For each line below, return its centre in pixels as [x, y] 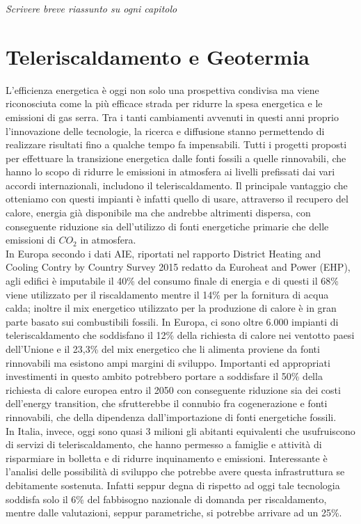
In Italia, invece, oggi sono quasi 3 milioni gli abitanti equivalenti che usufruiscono [180, 430]
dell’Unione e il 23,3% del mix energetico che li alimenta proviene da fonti [163, 349]
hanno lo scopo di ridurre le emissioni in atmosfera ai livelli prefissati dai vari [170, 172]
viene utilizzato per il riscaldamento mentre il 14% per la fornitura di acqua [167, 294]
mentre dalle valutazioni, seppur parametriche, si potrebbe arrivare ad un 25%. [174, 513]
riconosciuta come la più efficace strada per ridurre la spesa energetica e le [164, 103]
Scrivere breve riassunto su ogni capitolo [91, 8]
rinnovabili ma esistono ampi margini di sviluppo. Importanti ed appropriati [168, 362]
